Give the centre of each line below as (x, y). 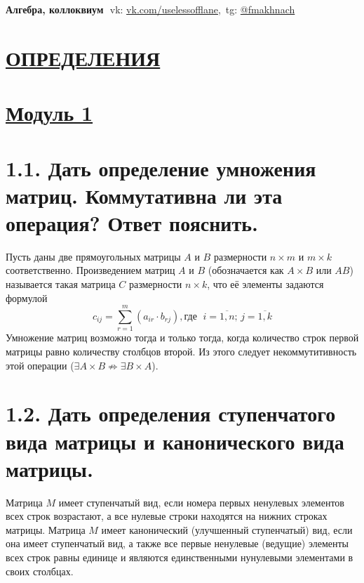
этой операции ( (40, 365)
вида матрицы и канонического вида (175, 441)
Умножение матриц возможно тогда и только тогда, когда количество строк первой (182, 338)
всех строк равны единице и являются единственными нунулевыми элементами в (180, 557)
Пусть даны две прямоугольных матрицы (93, 256)
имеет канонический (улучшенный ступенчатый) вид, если (227, 529)
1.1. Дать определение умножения (161, 168)
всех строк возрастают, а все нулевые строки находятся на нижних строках (167, 516)
